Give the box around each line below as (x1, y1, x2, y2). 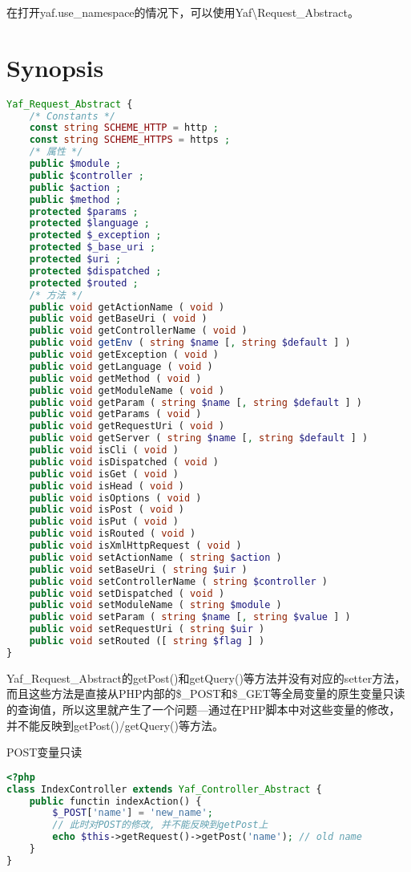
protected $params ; (29, 205, 139, 217)
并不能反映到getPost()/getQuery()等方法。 (6, 716, 224, 733)
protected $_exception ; (29, 229, 162, 241)
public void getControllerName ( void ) (29, 325, 248, 337)
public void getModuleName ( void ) (29, 384, 225, 396)
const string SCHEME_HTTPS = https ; (29, 134, 231, 146)
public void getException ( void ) (29, 349, 219, 361)
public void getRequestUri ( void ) (29, 420, 225, 432)
